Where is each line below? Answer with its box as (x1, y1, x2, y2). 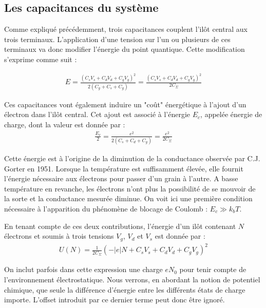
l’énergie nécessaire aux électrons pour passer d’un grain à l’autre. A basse (4, 173, 238, 184)
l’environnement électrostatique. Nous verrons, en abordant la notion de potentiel (4, 274, 260, 284)
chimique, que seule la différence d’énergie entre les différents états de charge (4, 284, 245, 295)
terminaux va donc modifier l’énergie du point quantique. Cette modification (4, 44, 245, 54)
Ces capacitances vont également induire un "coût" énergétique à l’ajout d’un (4, 99, 246, 109)
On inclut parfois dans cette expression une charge (4, 264, 163, 275)
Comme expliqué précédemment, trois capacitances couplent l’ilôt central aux (4, 24, 248, 34)
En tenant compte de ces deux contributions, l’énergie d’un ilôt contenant (4, 220, 236, 231)
